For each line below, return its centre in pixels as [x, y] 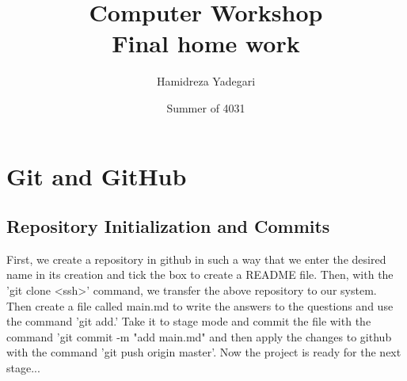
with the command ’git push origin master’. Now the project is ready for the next [204, 352]
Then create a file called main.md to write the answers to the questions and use [200, 305]
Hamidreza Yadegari [206, 81]
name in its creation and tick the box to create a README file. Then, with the [200, 274]
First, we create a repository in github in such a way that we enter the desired [196, 259]
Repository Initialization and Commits [168, 226]
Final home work [206, 43]
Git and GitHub [97, 175]
